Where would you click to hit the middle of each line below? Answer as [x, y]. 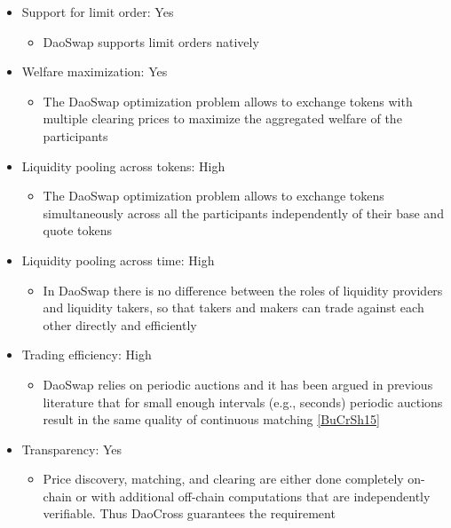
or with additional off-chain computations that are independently [253, 496]
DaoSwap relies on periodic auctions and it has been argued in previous [238, 384]
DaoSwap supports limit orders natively [151, 41]
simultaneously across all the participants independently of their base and [243, 213]
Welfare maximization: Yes [95, 71]
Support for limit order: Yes [98, 12]
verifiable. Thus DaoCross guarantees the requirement [189, 513]
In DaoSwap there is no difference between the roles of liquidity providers [243, 290]
